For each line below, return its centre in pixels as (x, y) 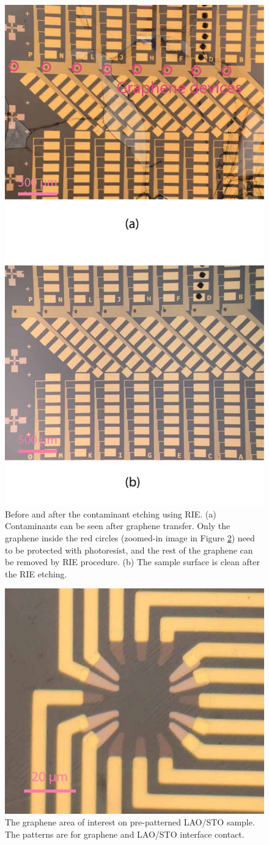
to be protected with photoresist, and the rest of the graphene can (129, 550)
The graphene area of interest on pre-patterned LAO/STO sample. (130, 822)
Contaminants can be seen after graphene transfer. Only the (118, 526)
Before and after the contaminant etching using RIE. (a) (111, 514)
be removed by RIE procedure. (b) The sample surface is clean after (132, 562)
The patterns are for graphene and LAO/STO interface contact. (125, 834)
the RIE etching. (36, 573)
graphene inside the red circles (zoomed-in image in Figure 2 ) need (130, 537)
